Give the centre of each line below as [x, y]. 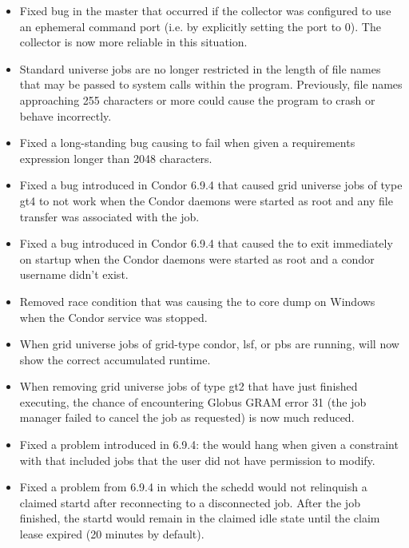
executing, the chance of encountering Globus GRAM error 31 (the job [193, 401]
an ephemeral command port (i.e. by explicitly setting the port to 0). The [200, 26]
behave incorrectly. [66, 115]
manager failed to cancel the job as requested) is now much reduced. [187, 417]
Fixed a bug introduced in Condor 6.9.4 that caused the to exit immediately [206, 243]
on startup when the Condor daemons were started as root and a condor [197, 258]
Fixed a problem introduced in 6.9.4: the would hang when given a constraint [209, 445]
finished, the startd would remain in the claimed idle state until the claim [200, 518]
